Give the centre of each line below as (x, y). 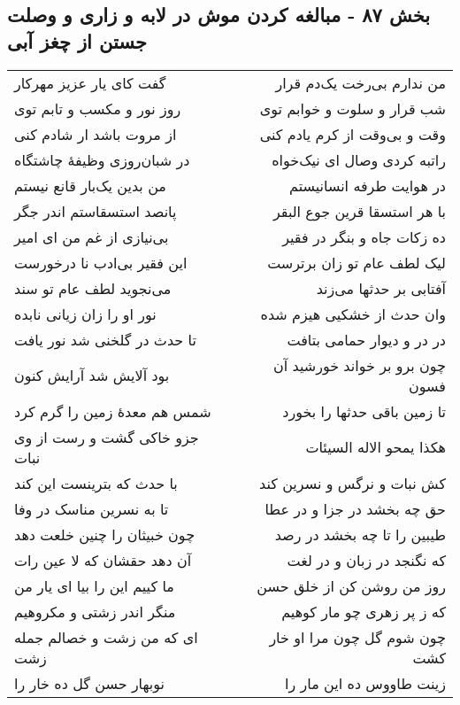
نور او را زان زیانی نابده (85, 314)
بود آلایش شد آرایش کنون (92, 376)
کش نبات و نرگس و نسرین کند (353, 483)
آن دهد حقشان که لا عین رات (103, 560)
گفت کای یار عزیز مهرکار (90, 82)
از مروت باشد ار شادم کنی (96, 134)
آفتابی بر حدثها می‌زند (381, 288)
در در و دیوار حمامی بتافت (366, 339)
